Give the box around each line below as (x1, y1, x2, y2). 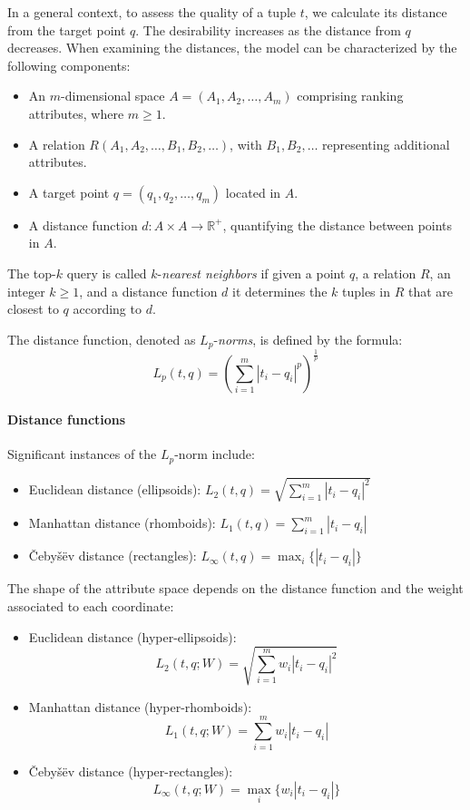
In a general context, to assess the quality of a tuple (7, 3, 297, 21)
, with (230, 134, 262, 153)
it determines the (232, 281, 328, 300)
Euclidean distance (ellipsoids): (28, 480, 201, 499)
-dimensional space (61, 86, 165, 105)
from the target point (7, 20, 126, 39)
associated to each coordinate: (7, 596, 174, 615)
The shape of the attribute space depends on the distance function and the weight (7, 579, 464, 598)
